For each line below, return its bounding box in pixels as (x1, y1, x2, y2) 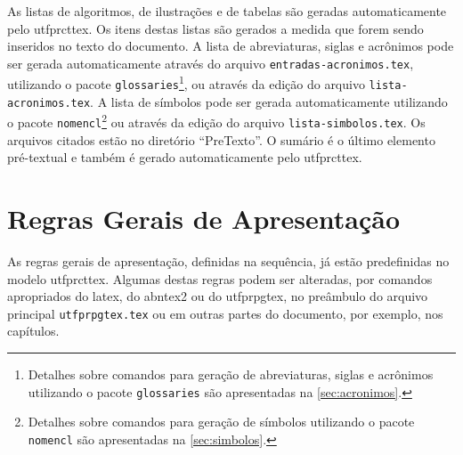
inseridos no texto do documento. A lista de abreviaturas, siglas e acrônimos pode (7, 37, 454, 55)
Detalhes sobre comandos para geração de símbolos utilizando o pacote (28, 412, 415, 431)
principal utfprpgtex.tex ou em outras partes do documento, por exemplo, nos (7, 304, 443, 322)
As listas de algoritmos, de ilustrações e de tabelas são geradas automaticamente (7, 2, 447, 20)
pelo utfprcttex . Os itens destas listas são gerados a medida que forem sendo (7, 19, 424, 37)
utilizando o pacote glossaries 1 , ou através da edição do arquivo (7, 72, 365, 93)
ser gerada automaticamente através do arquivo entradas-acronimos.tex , (7, 53, 414, 72)
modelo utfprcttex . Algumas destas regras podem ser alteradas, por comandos (7, 269, 433, 288)
